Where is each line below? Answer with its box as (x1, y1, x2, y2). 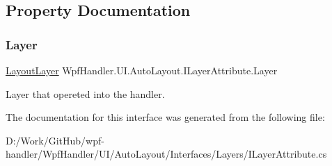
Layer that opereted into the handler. (6, 86, 165, 101)
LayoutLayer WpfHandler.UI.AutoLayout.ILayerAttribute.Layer (6, 63, 278, 77)
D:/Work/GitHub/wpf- (6, 133, 104, 147)
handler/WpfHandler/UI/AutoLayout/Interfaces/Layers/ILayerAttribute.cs (6, 147, 327, 161)
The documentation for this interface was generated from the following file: (6, 110, 325, 124)
